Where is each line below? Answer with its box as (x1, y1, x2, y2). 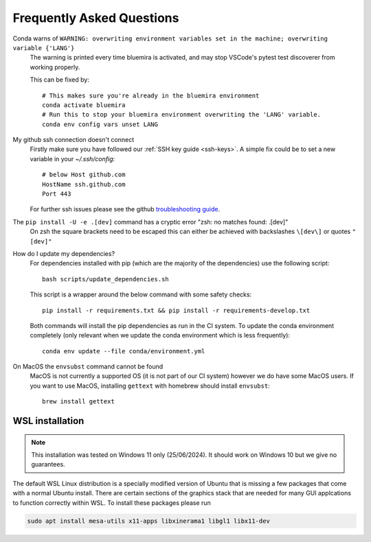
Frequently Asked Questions (12, 10, 179, 25)
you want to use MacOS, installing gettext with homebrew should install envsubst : (30, 381, 271, 390)
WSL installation (12, 415, 85, 427)
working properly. (30, 62, 80, 71)
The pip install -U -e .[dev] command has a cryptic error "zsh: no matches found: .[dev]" (12, 217, 289, 226)
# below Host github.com (42, 171, 126, 178)
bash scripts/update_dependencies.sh (42, 275, 170, 283)
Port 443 (42, 190, 71, 198)
